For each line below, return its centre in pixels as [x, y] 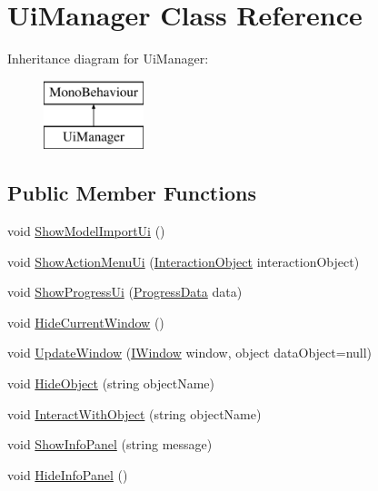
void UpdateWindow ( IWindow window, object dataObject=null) [190, 353]
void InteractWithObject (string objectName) [134, 413]
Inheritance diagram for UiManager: [108, 59]
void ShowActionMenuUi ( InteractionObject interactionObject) [184, 261]
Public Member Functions [132, 193]
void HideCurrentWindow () [86, 322]
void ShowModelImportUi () [86, 231]
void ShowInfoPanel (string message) [110, 444]
